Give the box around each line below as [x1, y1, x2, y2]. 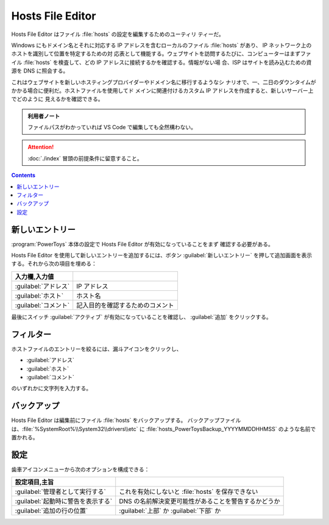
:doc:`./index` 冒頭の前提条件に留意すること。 [27, 154, 143, 162]
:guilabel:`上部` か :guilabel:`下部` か [119, 507, 221, 515]
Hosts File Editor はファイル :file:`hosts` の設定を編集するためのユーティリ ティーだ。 [11, 30, 225, 38]
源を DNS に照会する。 [11, 67, 69, 74]
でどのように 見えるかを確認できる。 [11, 95, 104, 103]
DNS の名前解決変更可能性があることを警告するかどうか [119, 497, 280, 505]
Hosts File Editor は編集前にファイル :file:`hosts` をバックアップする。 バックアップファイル [11, 416, 241, 424]
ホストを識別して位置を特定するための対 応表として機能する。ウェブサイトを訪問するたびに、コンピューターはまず [11, 50, 301, 57]
